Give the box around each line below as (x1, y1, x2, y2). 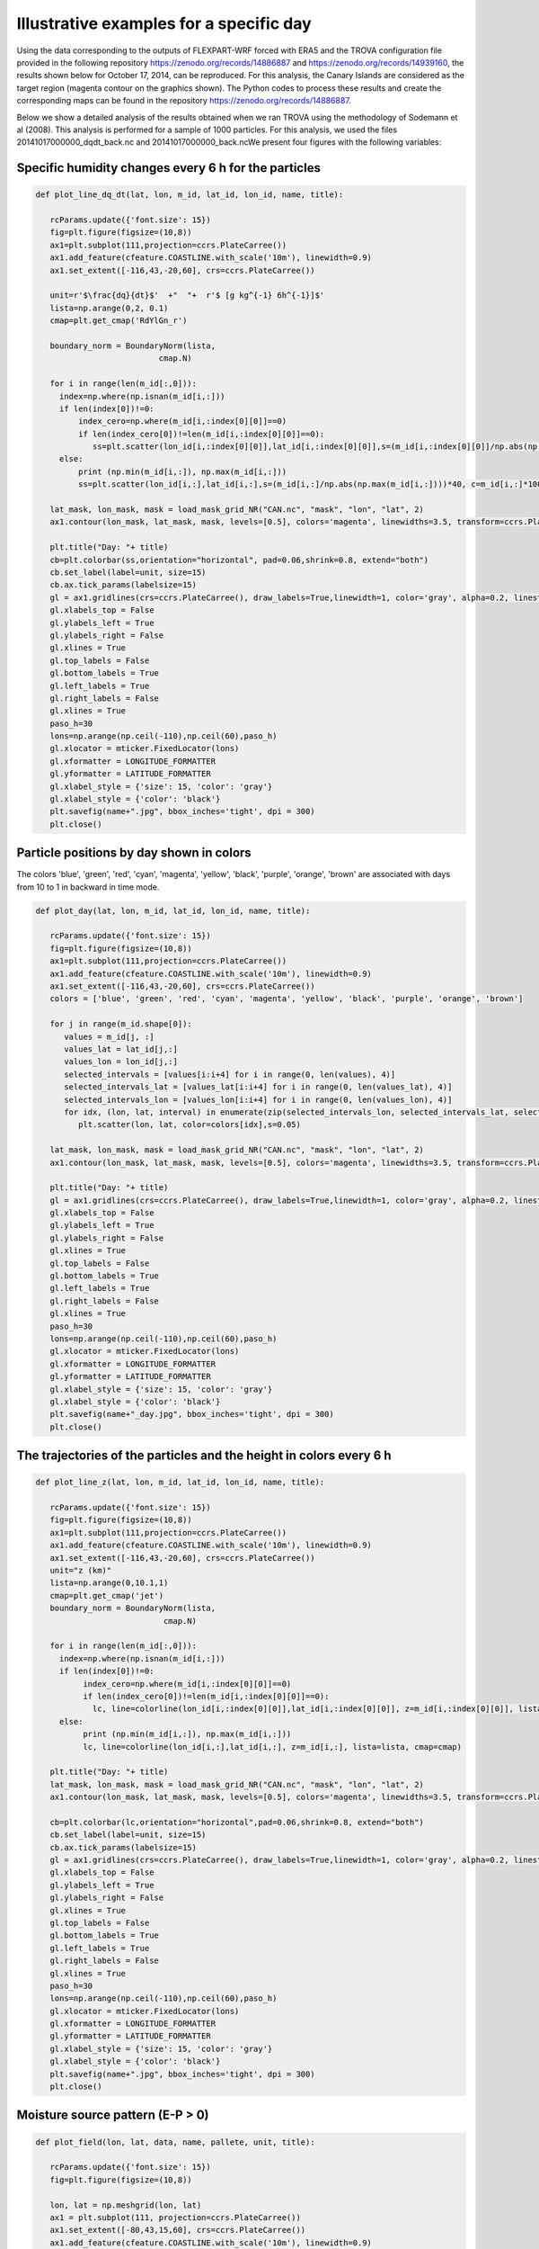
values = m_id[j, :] (64, 1031, 155, 1042)
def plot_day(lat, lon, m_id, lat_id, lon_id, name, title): (35, 905, 311, 916)
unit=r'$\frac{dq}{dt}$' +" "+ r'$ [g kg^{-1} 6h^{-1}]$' (49, 291, 325, 300)
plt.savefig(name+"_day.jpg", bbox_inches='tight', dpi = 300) (49, 1409, 334, 1420)
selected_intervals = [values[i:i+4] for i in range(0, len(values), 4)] (64, 1069, 396, 1080)
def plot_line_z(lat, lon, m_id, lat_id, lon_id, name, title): (35, 1477, 325, 1488)
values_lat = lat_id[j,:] (64, 1044, 179, 1054)
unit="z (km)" (49, 1565, 112, 1576)
